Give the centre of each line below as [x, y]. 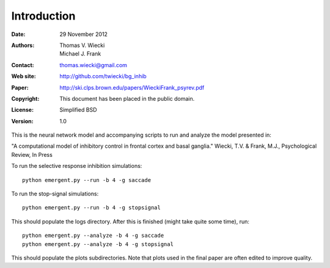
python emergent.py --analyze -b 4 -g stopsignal [98, 244]
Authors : [23, 45]
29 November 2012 [84, 34]
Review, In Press [32, 154]
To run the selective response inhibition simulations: [77, 166]
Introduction [43, 16]
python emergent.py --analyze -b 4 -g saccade [93, 236]
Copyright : [25, 98]
